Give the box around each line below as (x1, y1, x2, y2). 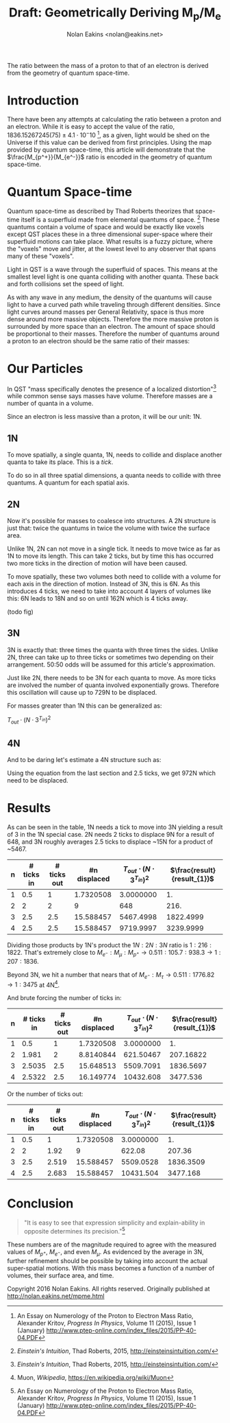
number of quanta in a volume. (7, 400, 94, 408)
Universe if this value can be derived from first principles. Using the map (7, 139, 212, 147)
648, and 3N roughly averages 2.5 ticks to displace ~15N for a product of (7, 837, 214, 846)
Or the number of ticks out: (7, 1090, 84, 1098)
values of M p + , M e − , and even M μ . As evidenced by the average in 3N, (7, 1247, 204, 1258)
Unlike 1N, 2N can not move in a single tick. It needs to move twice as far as (7, 544, 220, 553)
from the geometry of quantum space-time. (7, 69, 130, 77)
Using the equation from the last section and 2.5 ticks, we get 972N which (7, 769, 216, 777)
